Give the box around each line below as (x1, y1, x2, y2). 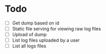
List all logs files (12, 43, 47, 49)
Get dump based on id (12, 20, 59, 26)
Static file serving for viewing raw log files (12, 26, 101, 32)
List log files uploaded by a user (12, 37, 80, 43)
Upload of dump (12, 32, 47, 38)
